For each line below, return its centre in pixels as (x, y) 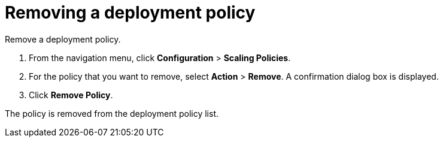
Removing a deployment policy (130, 13)
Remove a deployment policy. (63, 39)
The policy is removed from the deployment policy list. (112, 113)
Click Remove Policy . (71, 95)
